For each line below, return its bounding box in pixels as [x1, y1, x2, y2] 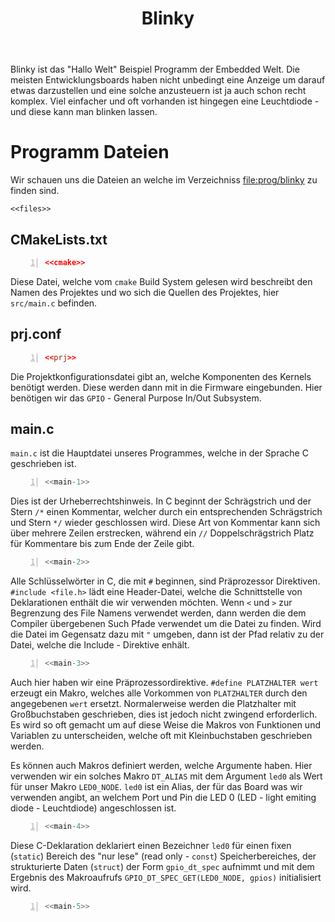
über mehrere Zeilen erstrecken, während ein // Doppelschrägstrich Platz [10, 527, 315, 539]
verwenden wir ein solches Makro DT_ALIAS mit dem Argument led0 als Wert [10, 770, 323, 782]
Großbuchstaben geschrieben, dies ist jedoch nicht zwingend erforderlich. [10, 708, 318, 720]
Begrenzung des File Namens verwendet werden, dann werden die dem [10, 607, 307, 619]
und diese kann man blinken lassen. [10, 106, 158, 118]
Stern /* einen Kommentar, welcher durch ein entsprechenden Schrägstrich [10, 506, 323, 518]
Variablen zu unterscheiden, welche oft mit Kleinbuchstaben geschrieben [10, 729, 313, 741]
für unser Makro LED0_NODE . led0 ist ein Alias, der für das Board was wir [10, 780, 303, 792]
